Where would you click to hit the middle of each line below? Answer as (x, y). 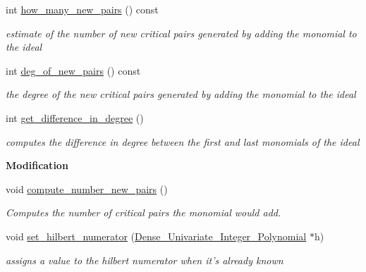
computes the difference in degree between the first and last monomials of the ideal (183, 141)
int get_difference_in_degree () (75, 117)
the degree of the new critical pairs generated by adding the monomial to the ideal (181, 94)
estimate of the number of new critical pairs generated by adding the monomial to (181, 33)
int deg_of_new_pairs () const (73, 70)
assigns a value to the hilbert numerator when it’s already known (145, 260)
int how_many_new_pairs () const (82, 9)
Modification (37, 165)
